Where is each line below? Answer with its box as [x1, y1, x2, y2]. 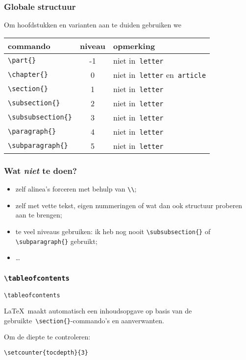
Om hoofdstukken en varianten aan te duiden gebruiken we [4, 20, 181, 30]
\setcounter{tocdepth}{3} [4, 349, 88, 357]
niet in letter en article [113, 69, 206, 80]
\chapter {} [8, 71, 48, 79]
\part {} [8, 56, 36, 65]
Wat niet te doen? [4, 164, 77, 176]
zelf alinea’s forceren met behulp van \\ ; [15, 184, 137, 194]
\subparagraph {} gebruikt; [15, 236, 98, 246]
